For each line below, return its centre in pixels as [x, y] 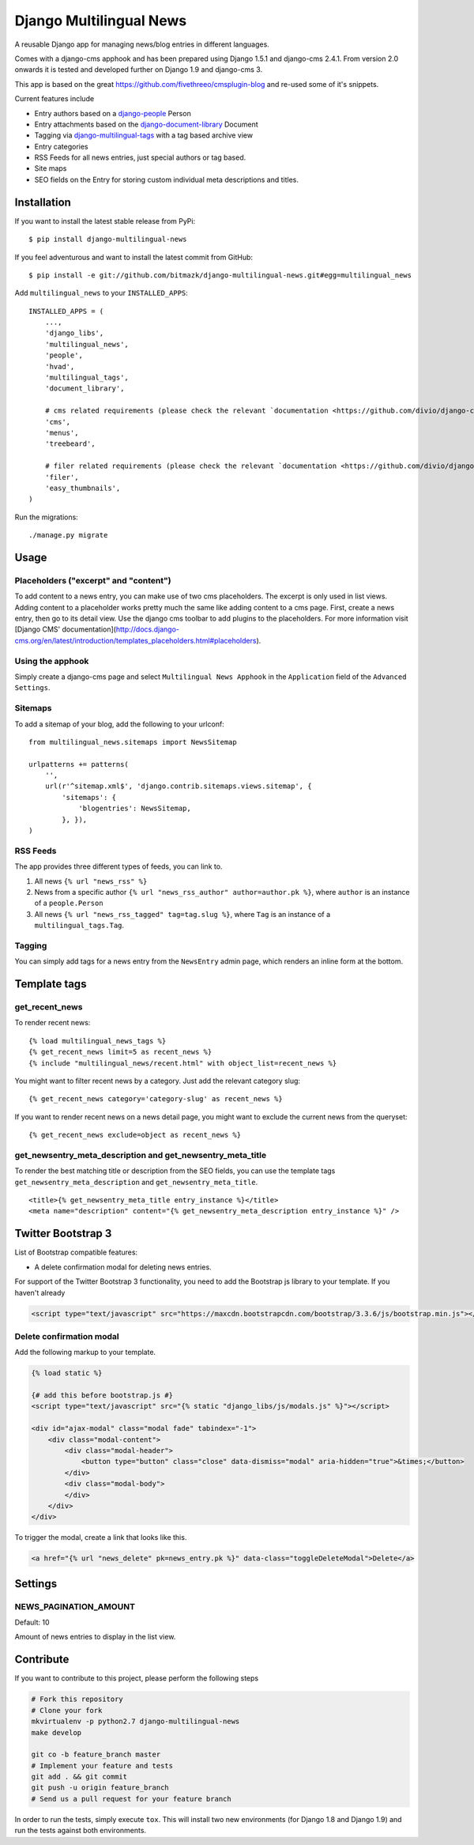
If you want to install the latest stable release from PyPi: [105, 221]
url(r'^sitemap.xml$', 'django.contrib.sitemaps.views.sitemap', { [178, 786]
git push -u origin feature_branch [100, 1788]
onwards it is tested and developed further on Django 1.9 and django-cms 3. [139, 70]
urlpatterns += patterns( [79, 764]
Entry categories [61, 146]
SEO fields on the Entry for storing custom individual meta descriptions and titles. [167, 179]
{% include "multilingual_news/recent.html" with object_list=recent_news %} [183, 1063]
